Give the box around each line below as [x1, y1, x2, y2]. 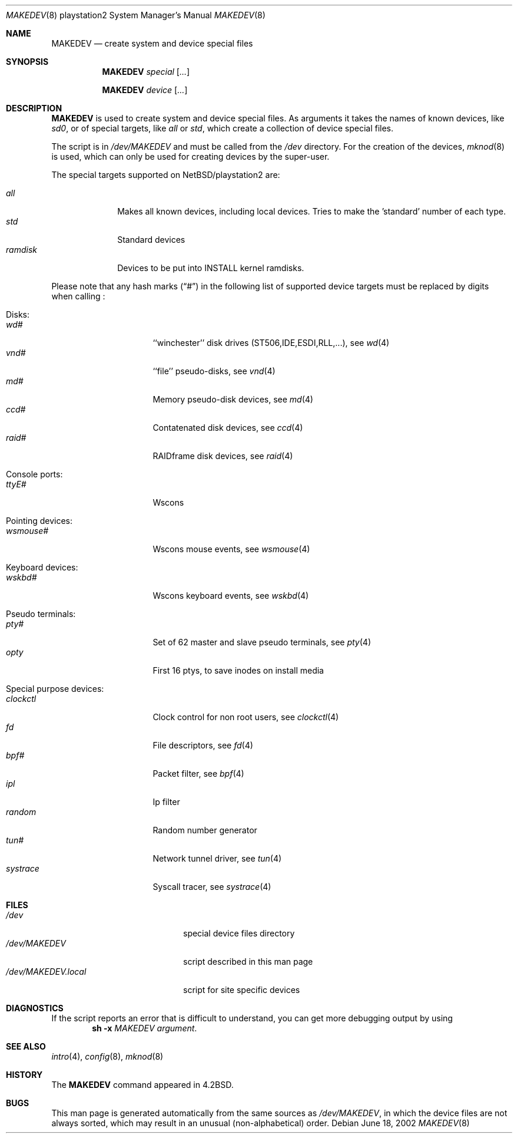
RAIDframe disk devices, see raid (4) [153, 451, 293, 461]
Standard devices [117, 235, 185, 245]
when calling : [51, 291, 105, 301]
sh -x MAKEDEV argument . [92, 1023, 197, 1033]
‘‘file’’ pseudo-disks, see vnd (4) [153, 366, 276, 376]
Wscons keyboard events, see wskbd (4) [153, 591, 309, 601]
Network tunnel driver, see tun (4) [153, 853, 282, 863]
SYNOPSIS [6, 57, 49, 67]
